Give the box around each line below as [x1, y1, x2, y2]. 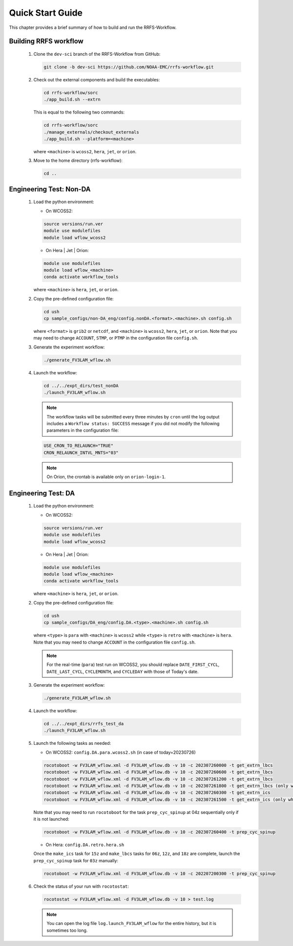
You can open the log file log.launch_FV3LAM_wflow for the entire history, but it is [46, 921, 217, 926]
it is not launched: [33, 816, 69, 822]
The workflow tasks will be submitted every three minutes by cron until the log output [46, 414, 220, 419]
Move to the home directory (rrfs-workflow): [33, 158, 123, 163]
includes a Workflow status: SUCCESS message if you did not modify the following [46, 420, 220, 426]
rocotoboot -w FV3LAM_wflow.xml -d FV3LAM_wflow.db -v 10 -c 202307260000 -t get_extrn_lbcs [43, 762, 273, 768]
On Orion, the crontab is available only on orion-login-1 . [46, 474, 166, 480]
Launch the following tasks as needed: [33, 740, 111, 746]
